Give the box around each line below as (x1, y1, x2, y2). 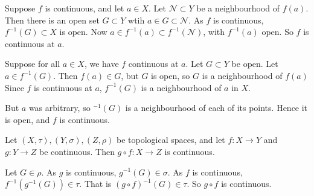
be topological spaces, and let (116, 133, 225, 146)
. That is (79, 177, 112, 190)
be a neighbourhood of (196, 2, 280, 14)
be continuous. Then (39, 145, 115, 157)
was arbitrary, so (28, 101, 91, 114)
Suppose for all (5, 57, 60, 70)
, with (203, 25, 225, 38)
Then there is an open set (5, 13, 100, 26)
